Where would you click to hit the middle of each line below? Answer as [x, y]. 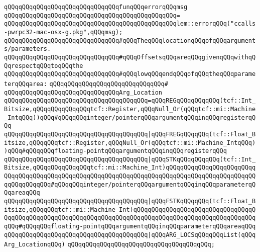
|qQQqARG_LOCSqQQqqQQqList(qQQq [202, 235]
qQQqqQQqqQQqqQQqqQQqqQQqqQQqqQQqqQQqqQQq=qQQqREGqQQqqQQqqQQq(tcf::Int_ [130, 101]
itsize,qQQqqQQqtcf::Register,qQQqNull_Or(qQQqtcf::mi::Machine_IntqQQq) [130, 143]
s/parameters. [28, 49]
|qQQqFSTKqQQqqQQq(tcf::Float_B [202, 201]
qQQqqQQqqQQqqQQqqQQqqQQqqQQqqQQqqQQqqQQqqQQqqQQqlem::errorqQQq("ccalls [130, 24]
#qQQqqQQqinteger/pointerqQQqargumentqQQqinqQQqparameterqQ [153, 184]
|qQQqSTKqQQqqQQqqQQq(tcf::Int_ [202, 159]
